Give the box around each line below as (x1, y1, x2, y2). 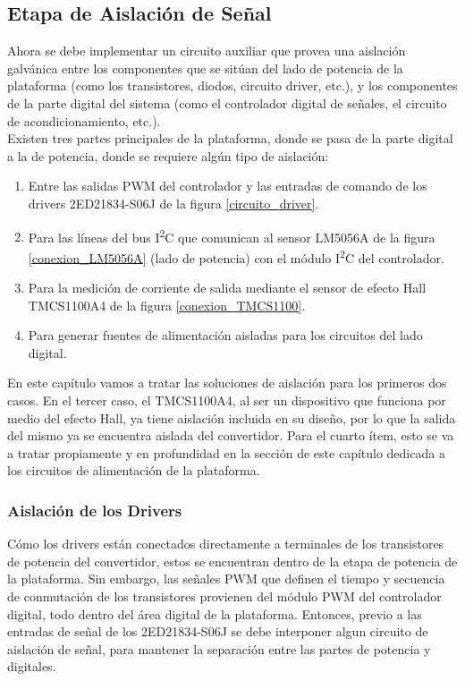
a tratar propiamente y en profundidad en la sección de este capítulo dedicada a (7, 443, 445, 462)
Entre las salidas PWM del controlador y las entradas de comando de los (28, 176, 427, 195)
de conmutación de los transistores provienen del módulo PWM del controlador (7, 586, 442, 605)
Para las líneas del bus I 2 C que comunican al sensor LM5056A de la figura (28, 225, 435, 246)
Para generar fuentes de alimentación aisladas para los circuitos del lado (28, 326, 423, 345)
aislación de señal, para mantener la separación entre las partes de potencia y (7, 639, 431, 658)
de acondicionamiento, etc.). (7, 111, 161, 130)
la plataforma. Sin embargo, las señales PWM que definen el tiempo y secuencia (7, 569, 445, 588)
